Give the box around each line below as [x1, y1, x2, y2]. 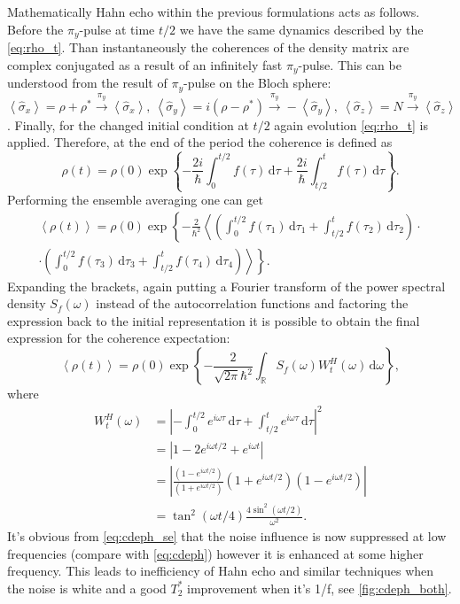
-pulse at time [79, 19, 155, 38]
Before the [7, 19, 64, 38]
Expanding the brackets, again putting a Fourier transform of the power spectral [7, 276, 446, 295]
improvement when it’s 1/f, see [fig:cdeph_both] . [187, 578, 452, 597]
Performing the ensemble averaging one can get [7, 190, 263, 209]
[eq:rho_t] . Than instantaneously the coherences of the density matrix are [7, 38, 409, 57]
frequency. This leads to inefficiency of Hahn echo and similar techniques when [7, 561, 434, 580]
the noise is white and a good [7, 578, 167, 597]
